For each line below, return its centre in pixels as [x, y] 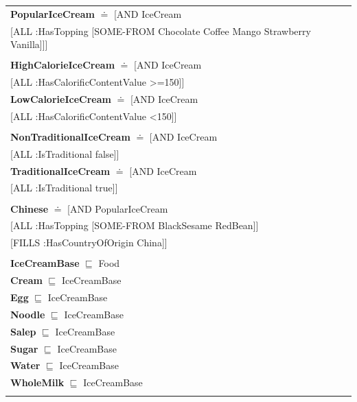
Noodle [28, 314]
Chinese [30, 208]
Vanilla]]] [29, 44]
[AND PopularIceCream [118, 208]
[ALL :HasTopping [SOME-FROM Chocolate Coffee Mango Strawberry [161, 31]
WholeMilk [37, 382]
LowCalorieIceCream [61, 98]
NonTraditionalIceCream [70, 136]
